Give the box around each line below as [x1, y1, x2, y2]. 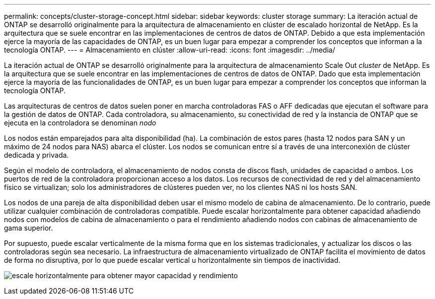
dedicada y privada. [4, 151, 69, 159]
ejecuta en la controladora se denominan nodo [4, 119, 156, 127]
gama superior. [4, 224, 53, 232]
